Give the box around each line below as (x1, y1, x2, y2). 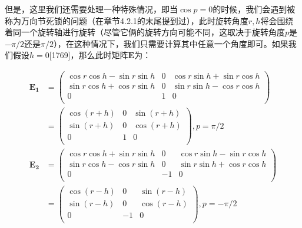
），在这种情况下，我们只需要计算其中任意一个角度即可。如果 (53, 37, 288, 49)
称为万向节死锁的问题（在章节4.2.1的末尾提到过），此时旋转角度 (5, 14, 248, 26)
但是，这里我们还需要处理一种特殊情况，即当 (5, 3, 178, 15)
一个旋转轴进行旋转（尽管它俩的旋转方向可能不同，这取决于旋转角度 (21, 26, 285, 38)
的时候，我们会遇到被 (213, 3, 296, 15)
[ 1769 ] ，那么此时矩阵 (49, 49, 128, 61)
